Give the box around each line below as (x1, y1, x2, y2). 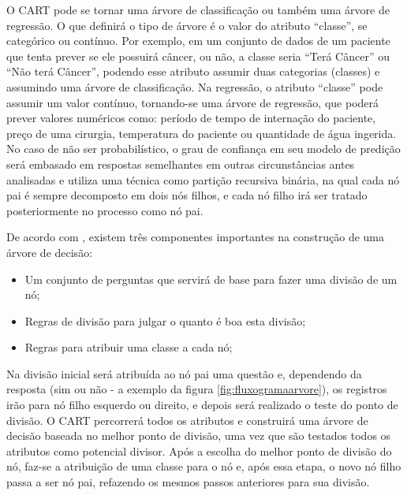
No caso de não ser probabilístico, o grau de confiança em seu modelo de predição (6, 140, 401, 157)
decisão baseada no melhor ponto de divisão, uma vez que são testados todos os (6, 427, 391, 444)
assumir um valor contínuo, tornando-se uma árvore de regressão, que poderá (6, 94, 379, 110)
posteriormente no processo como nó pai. (6, 202, 203, 218)
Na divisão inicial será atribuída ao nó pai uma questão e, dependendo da (6, 365, 362, 381)
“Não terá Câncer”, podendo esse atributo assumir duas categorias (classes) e (6, 63, 380, 80)
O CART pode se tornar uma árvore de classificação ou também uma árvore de (6, 2, 390, 17)
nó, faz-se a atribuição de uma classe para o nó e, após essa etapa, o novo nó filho (6, 458, 401, 475)
